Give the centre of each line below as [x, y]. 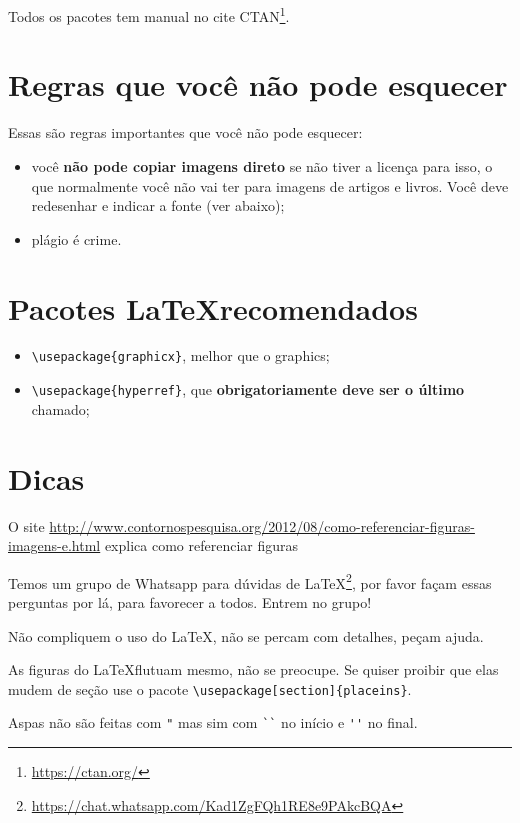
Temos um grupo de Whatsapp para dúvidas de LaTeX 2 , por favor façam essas [250, 581]
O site [26, 525]
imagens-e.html [54, 545]
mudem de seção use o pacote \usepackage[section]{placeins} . [210, 688]
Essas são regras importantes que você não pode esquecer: [185, 132]
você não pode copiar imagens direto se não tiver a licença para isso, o [262, 165]
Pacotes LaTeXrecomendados [213, 307]
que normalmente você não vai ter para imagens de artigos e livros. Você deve [270, 185]
